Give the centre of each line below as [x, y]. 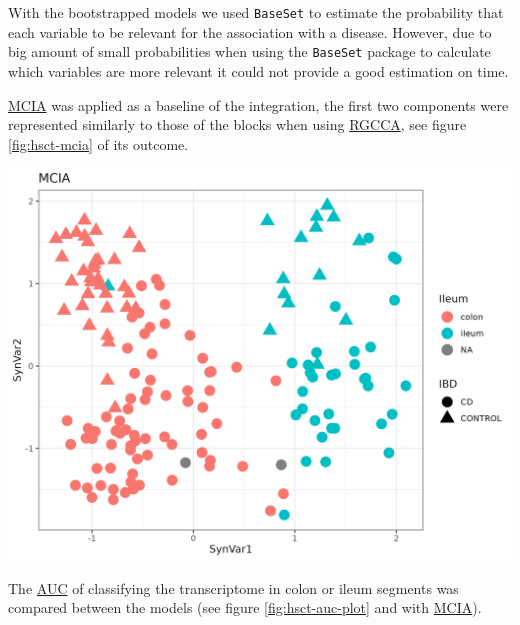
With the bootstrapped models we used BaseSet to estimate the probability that [256, 12]
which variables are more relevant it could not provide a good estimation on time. [258, 70]
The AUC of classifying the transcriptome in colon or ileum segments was [233, 587]
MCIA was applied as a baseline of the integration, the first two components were [258, 104]
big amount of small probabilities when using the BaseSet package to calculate [249, 51]
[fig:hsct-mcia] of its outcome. [98, 143]
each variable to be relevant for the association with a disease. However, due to [250, 31]
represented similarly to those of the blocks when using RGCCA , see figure [237, 124]
